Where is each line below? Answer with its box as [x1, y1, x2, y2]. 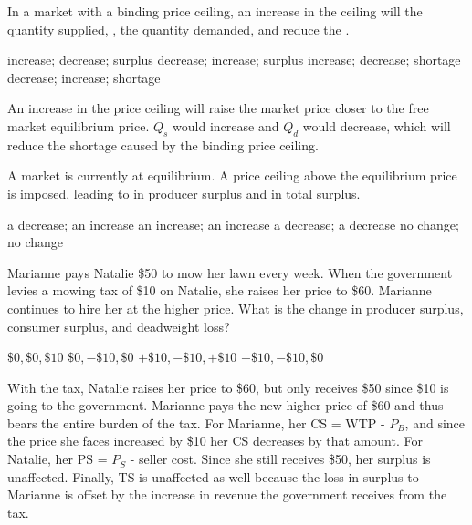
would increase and [173, 116, 279, 135]
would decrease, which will [302, 116, 451, 135]
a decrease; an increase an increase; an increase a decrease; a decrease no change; [7, 214, 459, 233]
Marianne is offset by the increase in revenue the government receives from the [7, 485, 447, 504]
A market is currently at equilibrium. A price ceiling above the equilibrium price [7, 166, 457, 185]
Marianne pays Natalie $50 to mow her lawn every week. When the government [7, 262, 453, 282]
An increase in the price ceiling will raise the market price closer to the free [7, 98, 429, 118]
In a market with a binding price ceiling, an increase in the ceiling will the [7, 2, 423, 20]
